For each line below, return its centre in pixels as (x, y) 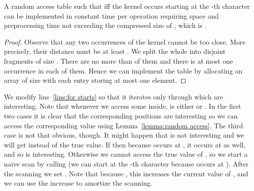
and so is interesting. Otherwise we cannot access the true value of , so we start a (126, 154)
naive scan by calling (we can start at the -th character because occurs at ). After (126, 163)
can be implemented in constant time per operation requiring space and (111, 15)
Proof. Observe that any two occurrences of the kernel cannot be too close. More (125, 41)
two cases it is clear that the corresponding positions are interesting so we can (121, 115)
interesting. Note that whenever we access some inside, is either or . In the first (123, 106)
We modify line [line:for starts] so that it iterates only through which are (114, 96)
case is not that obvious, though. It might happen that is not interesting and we (124, 135)
